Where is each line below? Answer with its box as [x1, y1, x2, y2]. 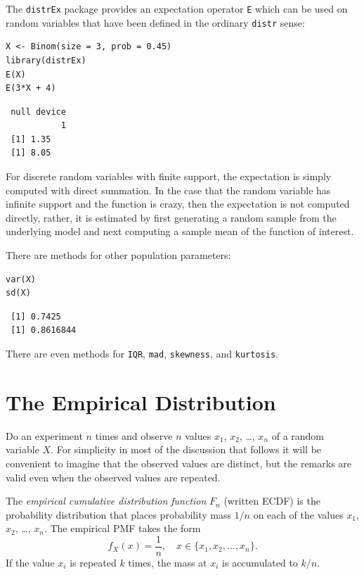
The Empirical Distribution [6, 387, 276, 416]
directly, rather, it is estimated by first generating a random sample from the [6, 210, 337, 225]
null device [11, 106, 66, 117]
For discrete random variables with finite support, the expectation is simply [6, 169, 332, 184]
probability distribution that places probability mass [6, 507, 231, 522]
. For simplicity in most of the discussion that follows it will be [51, 442, 322, 457]
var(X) [6, 274, 36, 284]
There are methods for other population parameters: [6, 248, 231, 263]
